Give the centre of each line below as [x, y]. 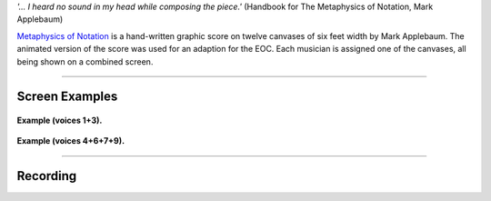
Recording [47, 176]
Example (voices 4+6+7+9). [71, 141]
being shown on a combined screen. [85, 61]
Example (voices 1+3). [60, 120]
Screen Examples [67, 97]
